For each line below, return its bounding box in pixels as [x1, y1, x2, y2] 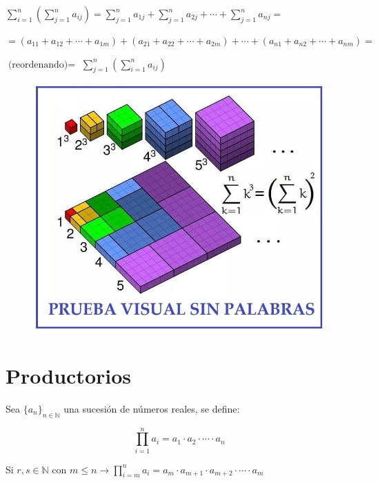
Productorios [6, 361, 132, 389]
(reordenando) [8, 59, 68, 70]
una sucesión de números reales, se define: [63, 401, 240, 415]
